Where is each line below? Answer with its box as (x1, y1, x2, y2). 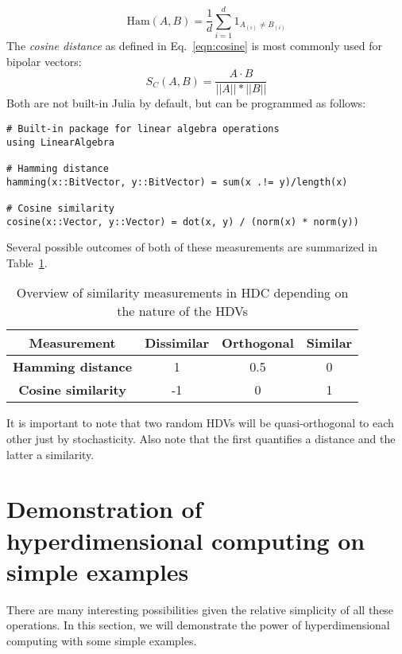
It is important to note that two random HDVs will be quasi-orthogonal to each (6, 415, 394, 431)
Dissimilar (145, 333, 210, 352)
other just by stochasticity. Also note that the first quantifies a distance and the (6, 430, 396, 446)
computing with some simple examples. (6, 632, 197, 648)
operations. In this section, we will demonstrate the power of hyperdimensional (6, 617, 390, 633)
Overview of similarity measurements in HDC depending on (16, 283, 349, 302)
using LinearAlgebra (6, 136, 115, 148)
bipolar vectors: (6, 53, 82, 69)
